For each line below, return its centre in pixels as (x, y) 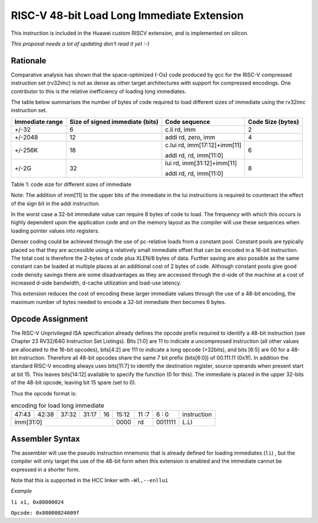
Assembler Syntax (46, 439)
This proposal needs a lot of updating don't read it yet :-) (80, 44)
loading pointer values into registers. (55, 231)
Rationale (29, 61)
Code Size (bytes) (274, 122)
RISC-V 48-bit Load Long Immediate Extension (127, 15)
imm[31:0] (28, 422)
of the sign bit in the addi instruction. (55, 203)
